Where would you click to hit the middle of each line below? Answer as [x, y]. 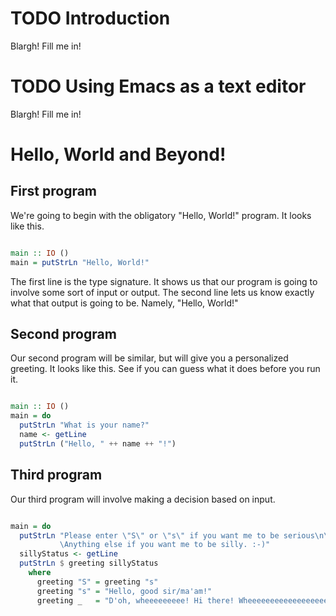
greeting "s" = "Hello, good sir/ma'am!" [124, 591]
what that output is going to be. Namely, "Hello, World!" [124, 303]
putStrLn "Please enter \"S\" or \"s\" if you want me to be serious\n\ [174, 535]
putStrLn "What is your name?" [84, 425]
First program [54, 191]
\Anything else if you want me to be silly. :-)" [165, 545]
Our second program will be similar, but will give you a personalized [149, 358]
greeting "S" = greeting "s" [97, 582]
